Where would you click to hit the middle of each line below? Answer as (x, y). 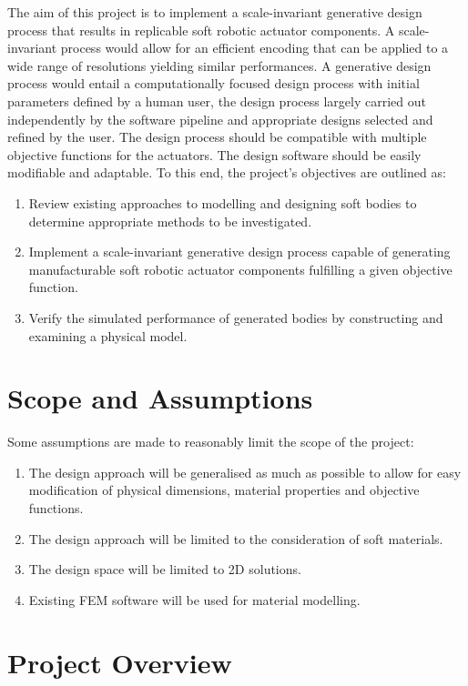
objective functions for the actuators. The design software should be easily (214, 154)
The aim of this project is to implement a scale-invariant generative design (215, 12)
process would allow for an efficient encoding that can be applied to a (254, 48)
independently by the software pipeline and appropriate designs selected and (220, 119)
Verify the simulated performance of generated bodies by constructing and (236, 317)
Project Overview (120, 662)
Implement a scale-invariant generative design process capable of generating (239, 252)
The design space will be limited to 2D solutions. (165, 569)
